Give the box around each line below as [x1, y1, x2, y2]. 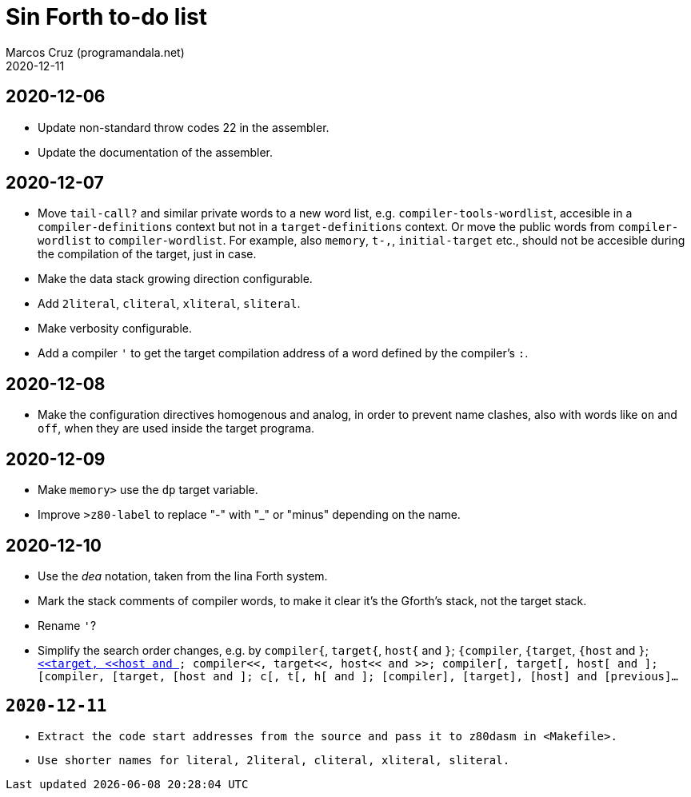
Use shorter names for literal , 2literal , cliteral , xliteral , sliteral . [38, 753, 510, 767]
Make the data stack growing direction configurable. [38, 272, 313, 286]
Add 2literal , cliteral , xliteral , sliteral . [38, 297, 301, 311]
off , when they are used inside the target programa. [38, 421, 315, 436]
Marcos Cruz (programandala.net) [6, 45, 185, 59]
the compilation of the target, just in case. [38, 247, 257, 261]
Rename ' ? [38, 618, 97, 632]
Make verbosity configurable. [38, 321, 193, 336]
